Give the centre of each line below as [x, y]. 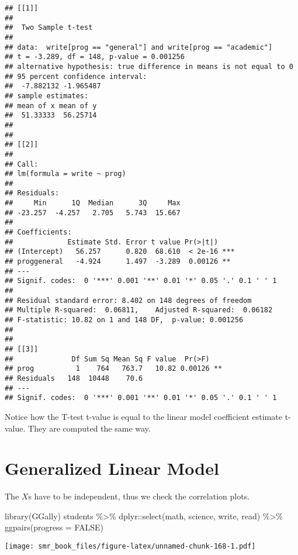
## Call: [22, 164]
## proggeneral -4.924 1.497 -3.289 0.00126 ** [118, 262]
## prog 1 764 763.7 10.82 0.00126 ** [114, 369]
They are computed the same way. [89, 428]
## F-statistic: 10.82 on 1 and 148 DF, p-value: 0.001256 [124, 320]
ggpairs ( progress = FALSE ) [54, 527]
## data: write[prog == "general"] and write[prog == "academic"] [139, 47]
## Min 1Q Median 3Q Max [93, 203]
